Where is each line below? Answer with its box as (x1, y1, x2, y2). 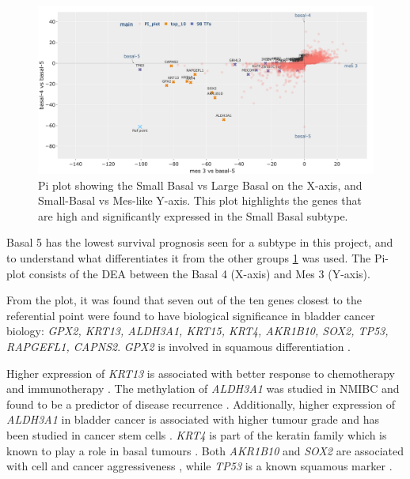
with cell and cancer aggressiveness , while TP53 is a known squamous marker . (6, 458, 393, 474)
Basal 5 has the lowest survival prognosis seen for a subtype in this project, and (6, 234, 393, 251)
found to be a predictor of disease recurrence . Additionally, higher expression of (6, 395, 396, 412)
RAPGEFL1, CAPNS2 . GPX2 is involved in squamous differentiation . (6, 338, 351, 354)
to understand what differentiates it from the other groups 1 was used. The (6, 249, 371, 266)
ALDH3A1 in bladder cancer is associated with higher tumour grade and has (6, 411, 379, 428)
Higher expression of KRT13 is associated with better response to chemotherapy (6, 364, 396, 381)
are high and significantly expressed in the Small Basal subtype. (38, 207, 348, 224)
